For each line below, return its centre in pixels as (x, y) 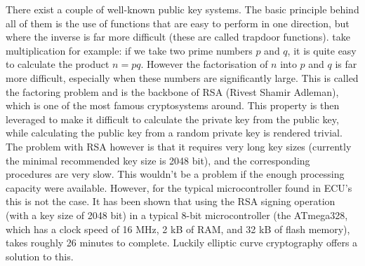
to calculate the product (58, 64)
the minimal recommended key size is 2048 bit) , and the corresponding (158, 160)
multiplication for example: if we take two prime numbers (129, 50)
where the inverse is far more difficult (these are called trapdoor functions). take (178, 37)
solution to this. (40, 256)
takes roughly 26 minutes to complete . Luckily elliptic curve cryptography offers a (182, 243)
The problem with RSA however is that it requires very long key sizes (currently (179, 146)
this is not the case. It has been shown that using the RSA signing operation (171, 201)
